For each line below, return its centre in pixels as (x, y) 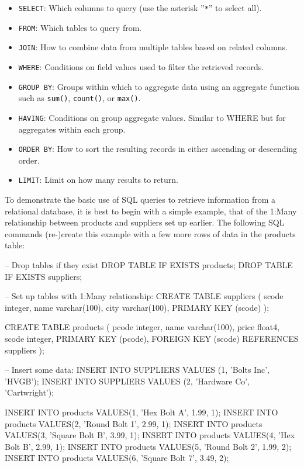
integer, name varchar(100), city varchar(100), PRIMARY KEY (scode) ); (137, 307)
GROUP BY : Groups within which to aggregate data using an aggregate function (159, 86)
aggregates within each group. (72, 129)
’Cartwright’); (30, 392)
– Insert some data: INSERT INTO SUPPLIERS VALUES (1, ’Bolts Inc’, (137, 370)
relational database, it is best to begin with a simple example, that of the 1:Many (151, 211)
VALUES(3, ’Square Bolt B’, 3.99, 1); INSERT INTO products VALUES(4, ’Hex (150, 435)
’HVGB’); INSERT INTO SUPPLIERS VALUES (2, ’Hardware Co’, (127, 381)
